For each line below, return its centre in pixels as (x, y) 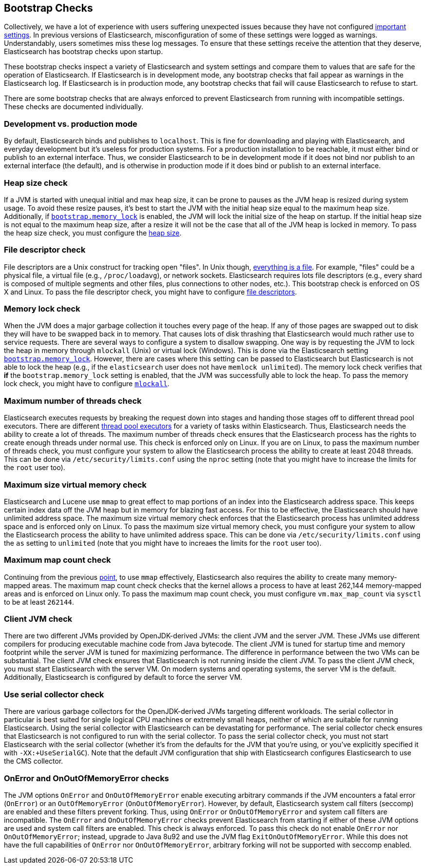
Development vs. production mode (71, 124)
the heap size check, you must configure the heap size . (93, 233)
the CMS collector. (34, 761)
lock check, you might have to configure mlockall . (87, 384)
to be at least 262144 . (39, 602)
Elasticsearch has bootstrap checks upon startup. (83, 52)
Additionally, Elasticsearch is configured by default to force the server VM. (123, 677)
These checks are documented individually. (74, 107)
